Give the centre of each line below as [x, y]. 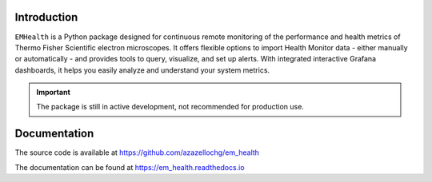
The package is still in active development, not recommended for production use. [170, 107]
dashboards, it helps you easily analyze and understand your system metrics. [142, 70]
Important [54, 93]
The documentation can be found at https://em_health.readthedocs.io [130, 167]
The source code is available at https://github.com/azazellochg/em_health [137, 152]
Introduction [46, 17]
